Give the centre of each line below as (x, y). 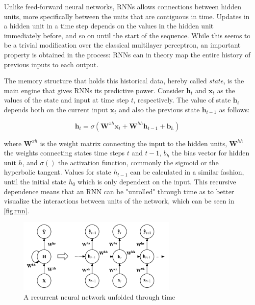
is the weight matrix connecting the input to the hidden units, (133, 143)
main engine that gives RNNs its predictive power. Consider (94, 90)
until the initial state (35, 181)
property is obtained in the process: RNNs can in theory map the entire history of (127, 54)
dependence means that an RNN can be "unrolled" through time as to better (119, 191)
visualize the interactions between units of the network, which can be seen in (119, 201)
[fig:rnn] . (17, 210)
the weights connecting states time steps (64, 153)
